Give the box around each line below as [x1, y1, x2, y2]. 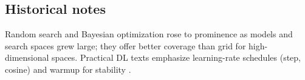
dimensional [5, 51, 49, 64]
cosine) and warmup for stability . [5, 63, 131, 75]
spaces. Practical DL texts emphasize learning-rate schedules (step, [52, 51, 301, 64]
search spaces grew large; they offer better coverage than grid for [5, 39, 246, 52]
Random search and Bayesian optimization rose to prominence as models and [5, 28, 293, 40]
